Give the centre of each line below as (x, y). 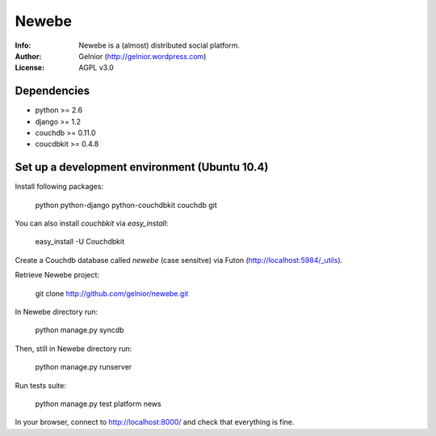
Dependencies (52, 91)
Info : (23, 45)
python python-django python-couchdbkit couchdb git (126, 205)
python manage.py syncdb (80, 330)
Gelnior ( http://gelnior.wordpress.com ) (143, 56)
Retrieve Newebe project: (57, 275)
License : (29, 68)
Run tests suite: (40, 385)
